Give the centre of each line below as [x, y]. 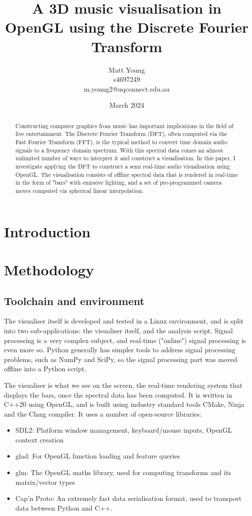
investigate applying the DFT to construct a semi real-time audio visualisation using [123, 166]
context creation [39, 439]
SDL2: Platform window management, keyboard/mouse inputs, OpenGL [124, 430]
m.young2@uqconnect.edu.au [127, 88]
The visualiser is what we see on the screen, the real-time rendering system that [123, 385]
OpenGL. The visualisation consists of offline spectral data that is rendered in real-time [126, 174]
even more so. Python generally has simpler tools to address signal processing [120, 350]
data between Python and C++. [64, 507]
